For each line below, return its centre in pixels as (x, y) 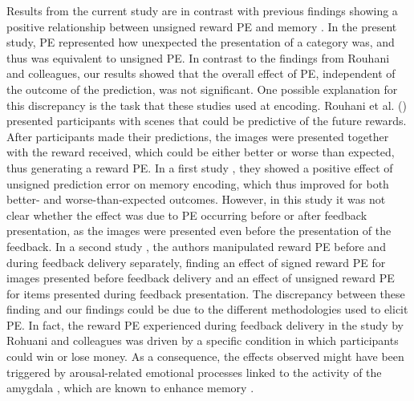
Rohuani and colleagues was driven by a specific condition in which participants (203, 340)
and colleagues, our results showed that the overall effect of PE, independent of (201, 73)
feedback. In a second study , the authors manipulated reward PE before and (196, 246)
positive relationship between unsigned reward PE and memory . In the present (202, 26)
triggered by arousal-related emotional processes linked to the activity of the (194, 372)
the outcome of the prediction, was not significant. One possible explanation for (202, 89)
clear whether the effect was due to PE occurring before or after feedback (187, 215)
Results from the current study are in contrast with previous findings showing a (202, 10)
